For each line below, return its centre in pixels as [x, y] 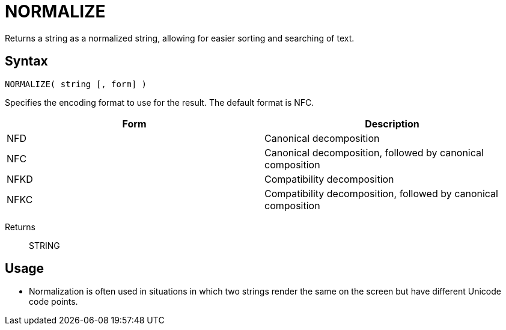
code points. [53, 302]
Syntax [26, 61]
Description [392, 124]
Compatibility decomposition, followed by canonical [381, 193]
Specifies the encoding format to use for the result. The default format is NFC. [160, 102]
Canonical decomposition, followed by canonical [374, 152]
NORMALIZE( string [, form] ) [76, 84]
